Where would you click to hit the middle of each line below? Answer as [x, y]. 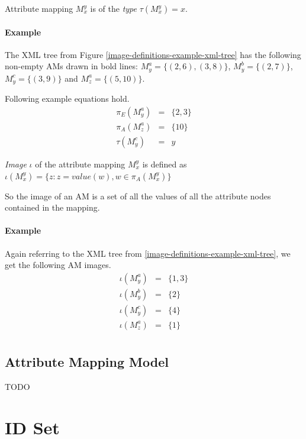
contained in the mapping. [52, 207]
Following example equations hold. [67, 99]
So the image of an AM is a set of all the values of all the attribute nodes [138, 196]
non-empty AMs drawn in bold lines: [71, 66]
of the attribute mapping [80, 164]
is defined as [165, 164]
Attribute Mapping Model [87, 362]
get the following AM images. [58, 265]
